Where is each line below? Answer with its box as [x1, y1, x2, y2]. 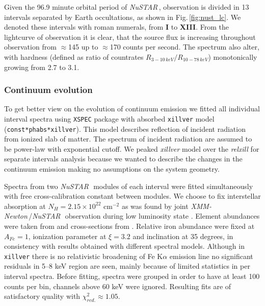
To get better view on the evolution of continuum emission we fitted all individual [4, 103, 260, 114]
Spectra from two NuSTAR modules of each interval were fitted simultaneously [4, 180, 253, 191]
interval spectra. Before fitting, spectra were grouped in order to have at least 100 [4, 271, 260, 281]
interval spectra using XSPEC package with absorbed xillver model [4, 113, 215, 124]
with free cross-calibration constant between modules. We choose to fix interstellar [4, 191, 261, 201]
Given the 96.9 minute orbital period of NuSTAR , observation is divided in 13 [4, 2, 249, 12]
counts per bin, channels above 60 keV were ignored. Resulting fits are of [4, 280, 231, 291]
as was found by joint [121, 200, 189, 211]
